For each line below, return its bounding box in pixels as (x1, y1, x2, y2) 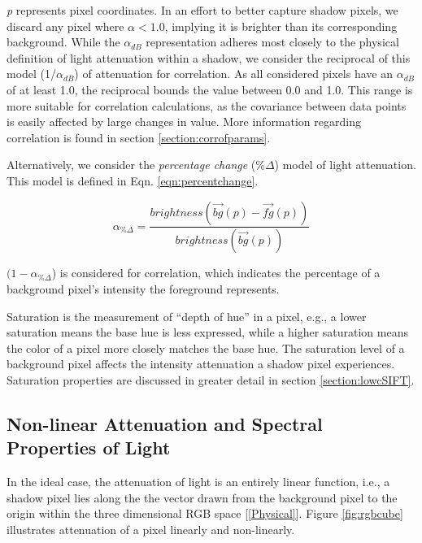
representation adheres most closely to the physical (146, 33, 399, 50)
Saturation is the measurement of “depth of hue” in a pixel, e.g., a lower (7, 307, 367, 324)
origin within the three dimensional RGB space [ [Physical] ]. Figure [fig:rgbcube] (7, 505, 403, 522)
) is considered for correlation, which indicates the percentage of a (51, 264, 381, 281)
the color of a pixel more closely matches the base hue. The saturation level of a (7, 339, 405, 356)
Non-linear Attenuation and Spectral (7, 411, 323, 436)
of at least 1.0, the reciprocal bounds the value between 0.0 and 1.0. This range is (7, 80, 413, 98)
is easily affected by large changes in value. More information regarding (7, 113, 361, 130)
